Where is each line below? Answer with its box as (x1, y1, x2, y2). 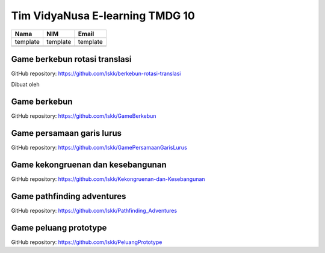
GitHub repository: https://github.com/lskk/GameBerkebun (11, 112, 156, 120)
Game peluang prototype (11, 222, 107, 233)
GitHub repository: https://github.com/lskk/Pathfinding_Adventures (11, 207, 178, 215)
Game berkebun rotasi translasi (11, 54, 132, 64)
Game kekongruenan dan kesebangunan (11, 160, 167, 170)
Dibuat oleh (11, 81, 40, 88)
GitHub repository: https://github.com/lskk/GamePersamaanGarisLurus (11, 144, 188, 151)
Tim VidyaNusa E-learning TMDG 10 (11, 9, 195, 22)
